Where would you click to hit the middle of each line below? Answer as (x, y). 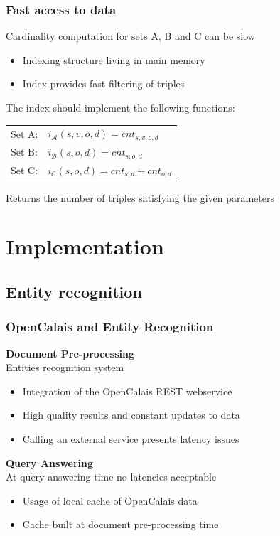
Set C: (25, 170)
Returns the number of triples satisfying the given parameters (140, 197)
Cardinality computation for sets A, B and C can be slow (130, 36)
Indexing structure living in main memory (114, 59)
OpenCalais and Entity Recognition (110, 327)
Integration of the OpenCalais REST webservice (127, 391)
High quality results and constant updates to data (131, 415)
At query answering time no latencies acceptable (111, 477)
